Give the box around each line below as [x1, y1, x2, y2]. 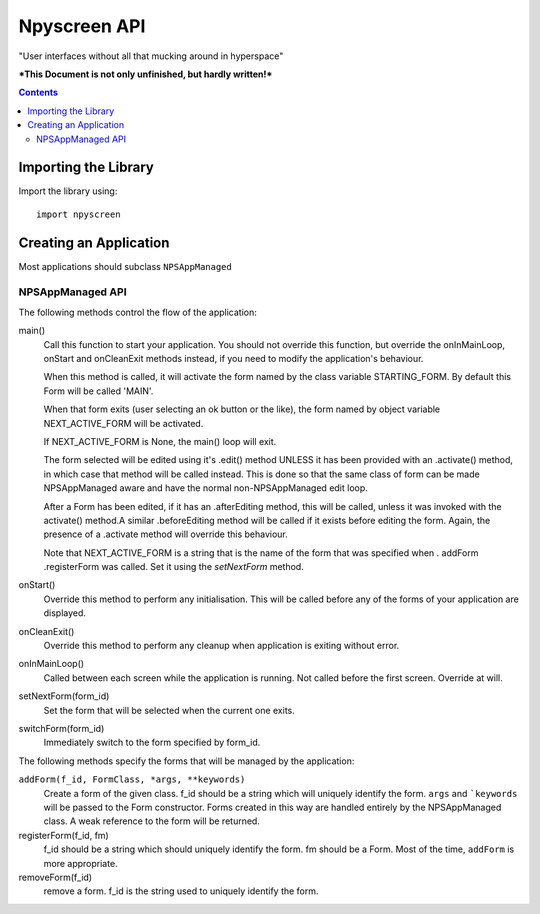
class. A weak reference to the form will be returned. [43, 815, 260, 827]
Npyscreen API [18, 15, 146, 37]
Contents [18, 86, 59, 99]
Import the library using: [18, 185, 118, 197]
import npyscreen [36, 208, 121, 220]
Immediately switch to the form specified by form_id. [43, 736, 261, 749]
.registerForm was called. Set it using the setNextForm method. [43, 561, 304, 573]
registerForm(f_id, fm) [18, 829, 109, 841]
